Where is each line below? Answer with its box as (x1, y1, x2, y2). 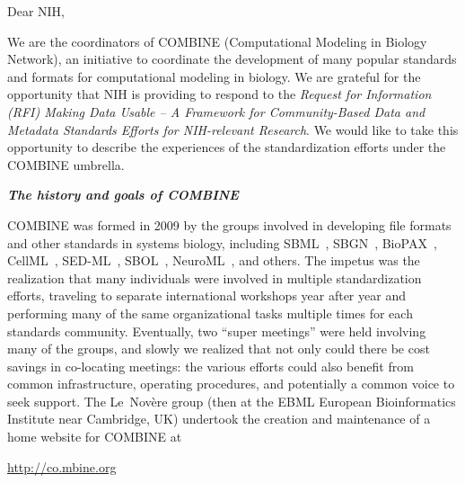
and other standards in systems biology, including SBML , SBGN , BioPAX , (7, 233, 437, 252)
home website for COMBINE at (7, 427, 182, 446)
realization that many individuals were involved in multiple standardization (7, 268, 422, 287)
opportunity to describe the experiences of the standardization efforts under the (7, 138, 446, 157)
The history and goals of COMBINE (7, 185, 239, 204)
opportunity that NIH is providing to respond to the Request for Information (7, 85, 432, 103)
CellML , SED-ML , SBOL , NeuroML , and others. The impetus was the (7, 251, 420, 270)
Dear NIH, (7, 2, 66, 20)
